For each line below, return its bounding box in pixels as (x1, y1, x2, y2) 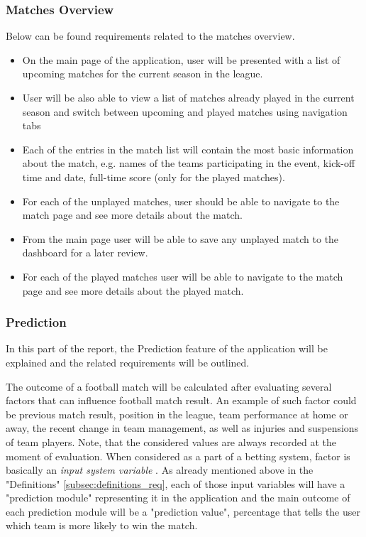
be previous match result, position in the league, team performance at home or (6, 406, 348, 421)
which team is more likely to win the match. (6, 518, 198, 533)
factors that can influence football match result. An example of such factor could (6, 393, 357, 408)
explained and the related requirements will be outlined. (6, 354, 250, 369)
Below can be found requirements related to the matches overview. (6, 28, 295, 43)
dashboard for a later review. (22, 245, 148, 260)
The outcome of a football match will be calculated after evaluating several (6, 379, 332, 394)
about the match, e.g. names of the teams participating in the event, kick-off (22, 156, 355, 170)
